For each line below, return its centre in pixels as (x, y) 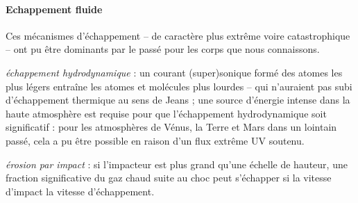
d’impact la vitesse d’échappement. (80, 191)
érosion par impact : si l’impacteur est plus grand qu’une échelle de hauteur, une (177, 164)
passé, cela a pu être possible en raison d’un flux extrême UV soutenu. (155, 140)
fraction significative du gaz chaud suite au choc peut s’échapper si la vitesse (169, 178)
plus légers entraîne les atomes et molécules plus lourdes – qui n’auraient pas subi (179, 86)
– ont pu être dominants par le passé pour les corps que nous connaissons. (163, 49)
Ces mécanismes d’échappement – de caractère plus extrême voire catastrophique (178, 35)
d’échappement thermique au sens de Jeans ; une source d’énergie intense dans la (178, 100)
